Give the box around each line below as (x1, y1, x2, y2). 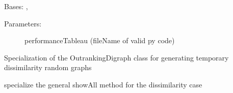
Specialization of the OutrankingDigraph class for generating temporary (4, 52, 229, 63)
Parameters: (4, 18, 42, 28)
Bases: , (4, 1, 28, 11)
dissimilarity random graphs (4, 62, 92, 73)
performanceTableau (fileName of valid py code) (24, 35, 175, 46)
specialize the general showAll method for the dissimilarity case (4, 79, 202, 89)
